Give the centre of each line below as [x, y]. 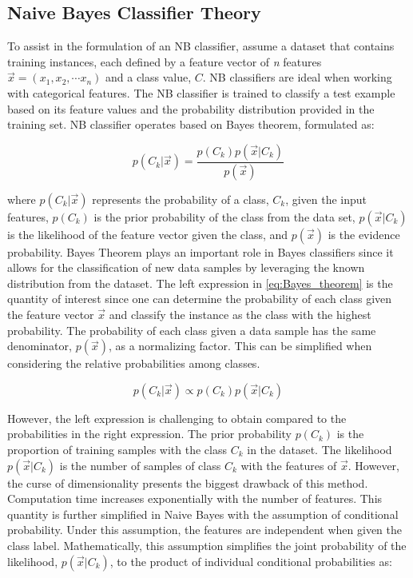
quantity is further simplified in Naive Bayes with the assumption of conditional [203, 514]
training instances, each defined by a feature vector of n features [165, 61]
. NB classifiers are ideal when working [297, 77]
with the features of [289, 465]
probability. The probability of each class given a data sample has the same [192, 330]
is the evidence [364, 234]
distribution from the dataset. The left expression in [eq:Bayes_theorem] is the [200, 283]
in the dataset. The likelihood [320, 449]
